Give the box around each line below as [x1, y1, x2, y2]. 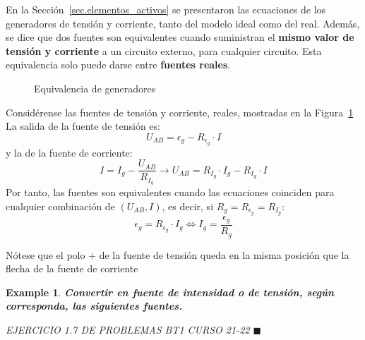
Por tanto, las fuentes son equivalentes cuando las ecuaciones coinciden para [6, 185, 335, 200]
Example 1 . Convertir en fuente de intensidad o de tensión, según [6, 284, 335, 299]
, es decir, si [162, 198, 214, 213]
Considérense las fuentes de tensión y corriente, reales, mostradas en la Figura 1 [6, 104, 354, 119]
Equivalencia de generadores [34, 80, 156, 95]
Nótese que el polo [6, 247, 85, 262]
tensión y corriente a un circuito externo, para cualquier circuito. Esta [6, 43, 322, 58]
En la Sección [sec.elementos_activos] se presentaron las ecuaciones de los [6, 2, 326, 16]
